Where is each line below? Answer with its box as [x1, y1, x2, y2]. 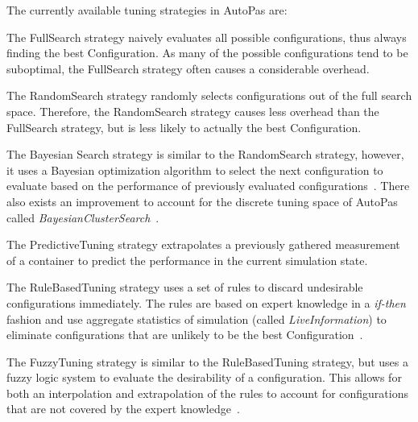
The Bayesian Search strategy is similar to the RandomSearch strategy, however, [6, 146, 404, 163]
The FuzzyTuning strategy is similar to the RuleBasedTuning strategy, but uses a [6, 353, 409, 370]
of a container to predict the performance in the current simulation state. [6, 251, 368, 268]
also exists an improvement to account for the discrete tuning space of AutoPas [6, 192, 398, 209]
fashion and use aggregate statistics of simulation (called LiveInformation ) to [6, 310, 387, 327]
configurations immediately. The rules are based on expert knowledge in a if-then [6, 294, 406, 311]
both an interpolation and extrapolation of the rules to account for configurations [6, 384, 408, 401]
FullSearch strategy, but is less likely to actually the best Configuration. [6, 118, 362, 135]
